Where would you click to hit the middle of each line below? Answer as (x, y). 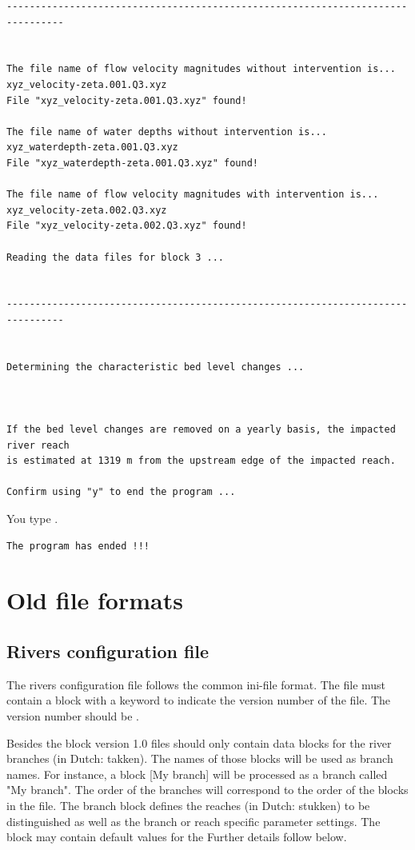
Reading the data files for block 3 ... (116, 257)
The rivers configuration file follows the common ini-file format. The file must (196, 684)
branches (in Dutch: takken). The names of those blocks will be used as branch (200, 758)
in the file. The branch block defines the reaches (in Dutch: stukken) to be (188, 805)
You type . (32, 518)
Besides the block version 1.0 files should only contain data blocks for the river (199, 742)
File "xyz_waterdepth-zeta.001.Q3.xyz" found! (132, 163)
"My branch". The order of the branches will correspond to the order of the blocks (207, 790)
